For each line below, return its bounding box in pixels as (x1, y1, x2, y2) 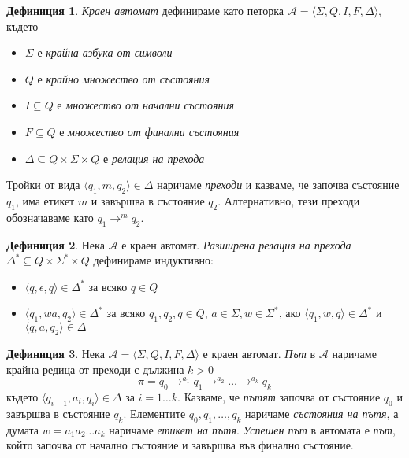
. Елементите (123, 404, 186, 421)
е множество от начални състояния (57, 97, 234, 113)
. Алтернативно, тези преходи (218, 192, 360, 209)
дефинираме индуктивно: (93, 252, 214, 268)
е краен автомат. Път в (203, 345, 316, 361)
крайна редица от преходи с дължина (6, 360, 184, 377)
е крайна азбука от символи (37, 44, 173, 61)
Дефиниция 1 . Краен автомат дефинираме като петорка (6, 2, 284, 18)
